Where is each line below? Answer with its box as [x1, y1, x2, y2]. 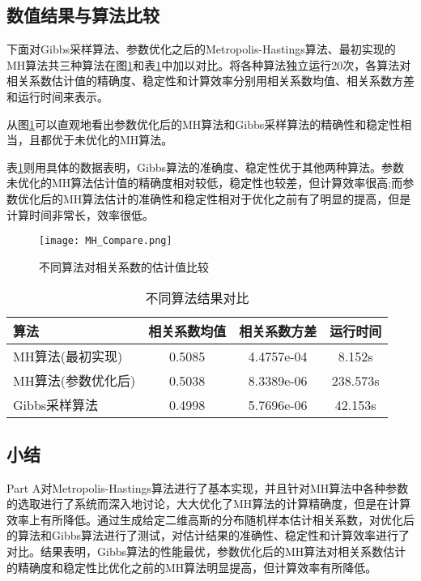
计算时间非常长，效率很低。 [6, 206, 154, 223]
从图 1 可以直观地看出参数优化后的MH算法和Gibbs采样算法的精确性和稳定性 [6, 115, 401, 132]
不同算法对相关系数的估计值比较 [39, 258, 209, 275]
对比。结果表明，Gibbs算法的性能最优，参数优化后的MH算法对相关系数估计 [6, 542, 406, 559]
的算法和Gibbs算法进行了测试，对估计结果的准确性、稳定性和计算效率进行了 [6, 527, 410, 544]
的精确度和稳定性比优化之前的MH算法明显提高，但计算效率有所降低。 [6, 558, 377, 575]
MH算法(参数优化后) [13, 371, 136, 391]
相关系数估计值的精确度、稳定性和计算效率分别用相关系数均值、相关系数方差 [6, 72, 415, 89]
